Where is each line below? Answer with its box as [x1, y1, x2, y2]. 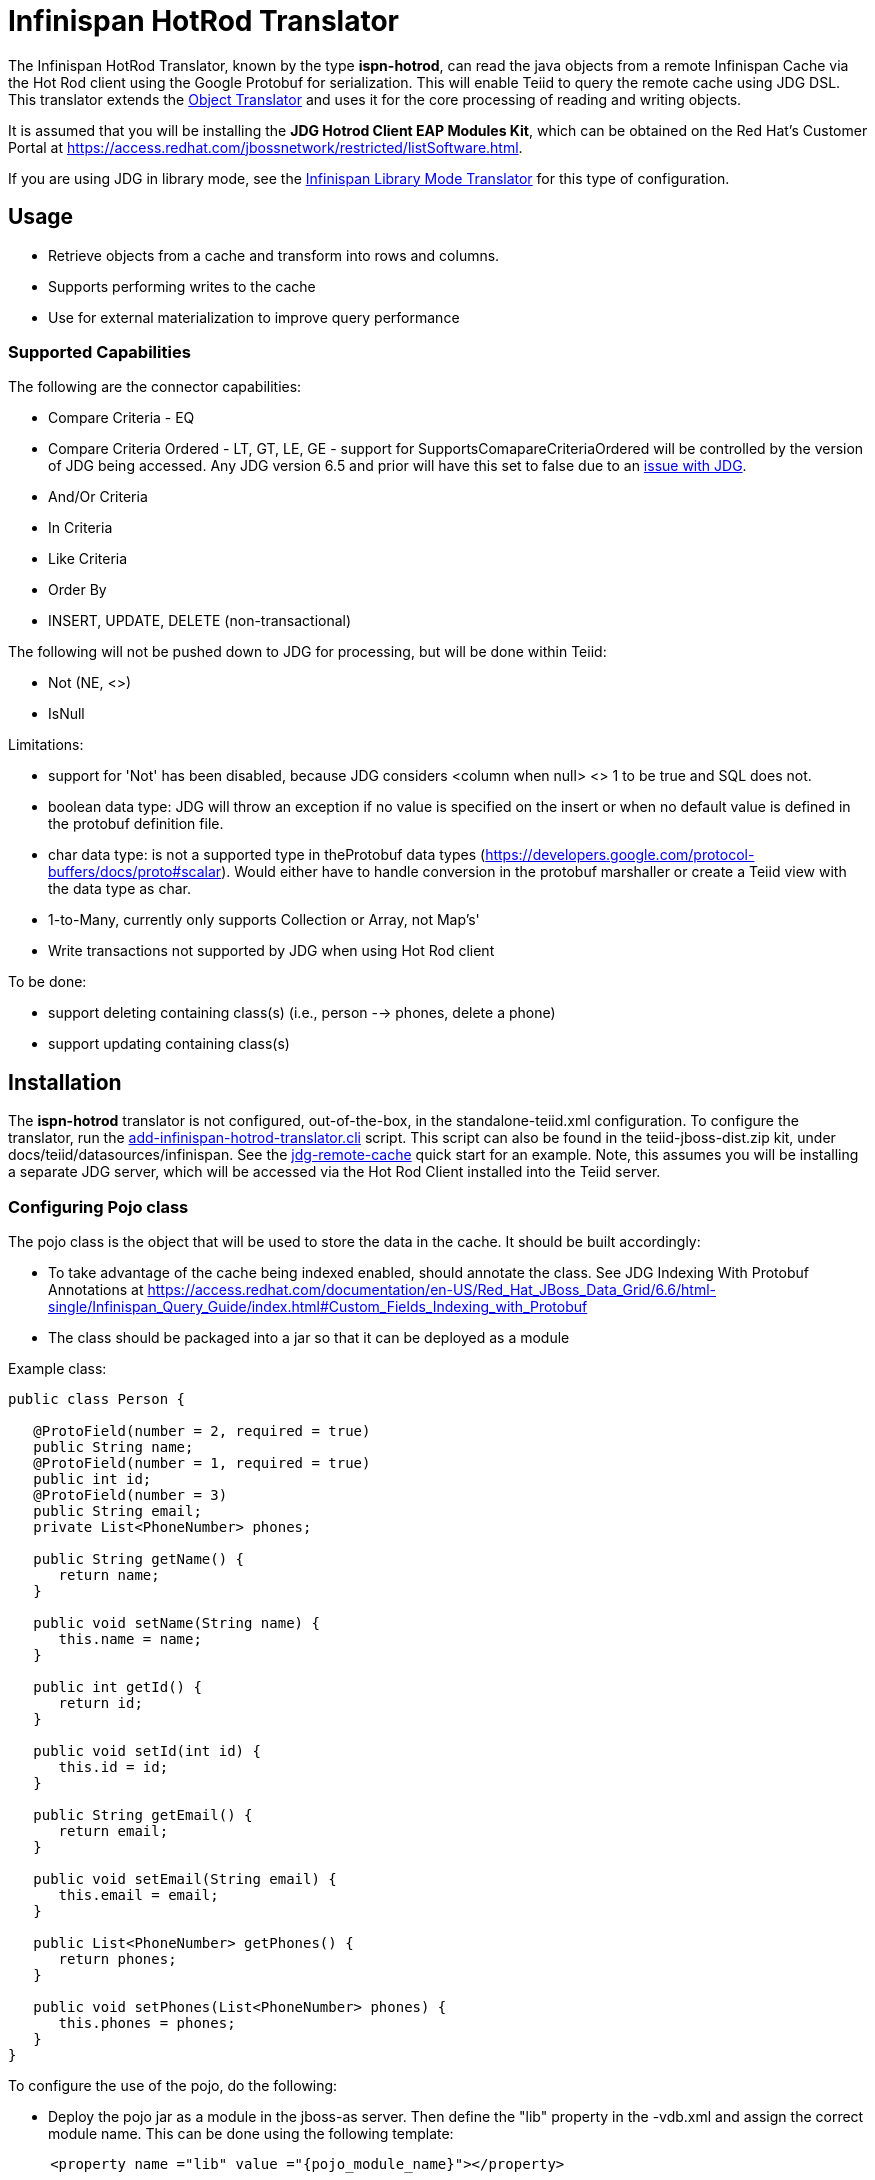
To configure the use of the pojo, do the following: [8, 2076, 338, 2094]
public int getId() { [33, 1678, 202, 1695]
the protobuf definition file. [48, 815, 224, 833]
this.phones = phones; [58, 2014, 236, 2031]
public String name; [33, 1438, 194, 1455]
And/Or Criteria [48, 488, 148, 506]
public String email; [33, 1502, 202, 1519]
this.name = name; [58, 1630, 202, 1647]
